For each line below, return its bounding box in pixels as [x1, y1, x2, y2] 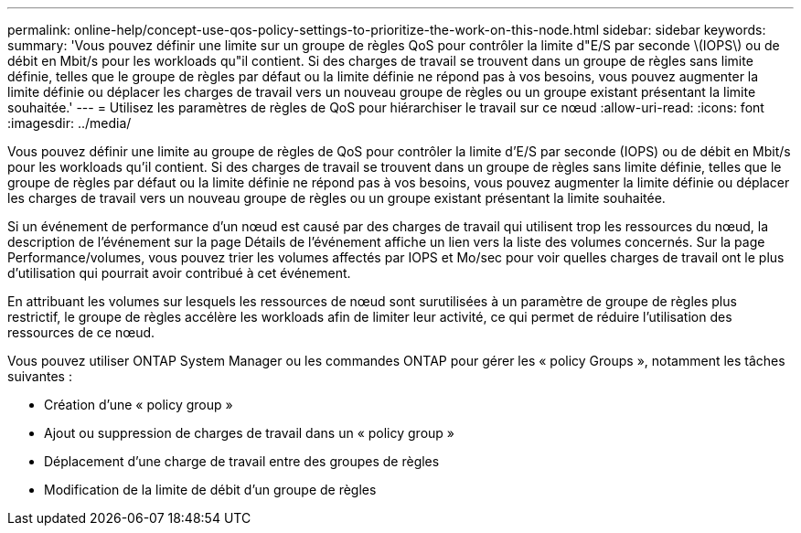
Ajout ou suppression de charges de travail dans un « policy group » [44, 425, 454, 441]
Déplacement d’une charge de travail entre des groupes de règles [44, 453, 440, 469]
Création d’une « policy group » [44, 397, 233, 412]
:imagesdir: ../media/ [7, 115, 132, 131]
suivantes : [7, 368, 72, 384]
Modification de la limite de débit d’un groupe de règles [44, 482, 377, 497]
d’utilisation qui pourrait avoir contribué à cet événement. [7, 265, 351, 281]
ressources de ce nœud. [7, 325, 155, 340]
